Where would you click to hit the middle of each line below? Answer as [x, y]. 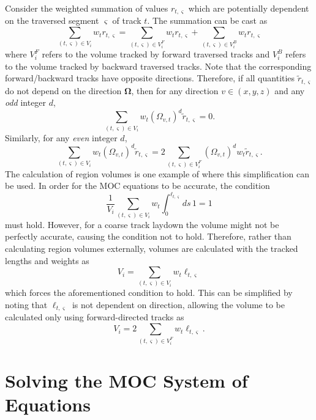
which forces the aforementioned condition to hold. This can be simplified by [149, 293]
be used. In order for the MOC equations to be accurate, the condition [137, 186]
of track [127, 20]
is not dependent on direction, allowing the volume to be [178, 305]
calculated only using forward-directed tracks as [95, 317]
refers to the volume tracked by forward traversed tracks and [156, 54]
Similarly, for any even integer [61, 137]
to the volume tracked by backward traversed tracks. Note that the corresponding [158, 66]
